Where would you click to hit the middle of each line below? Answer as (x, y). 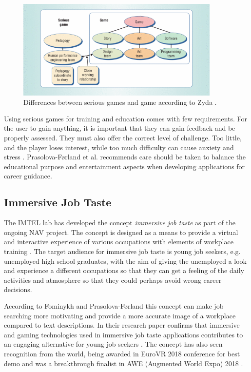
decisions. (18, 289)
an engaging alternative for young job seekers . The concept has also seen (113, 344)
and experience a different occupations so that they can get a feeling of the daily (124, 270)
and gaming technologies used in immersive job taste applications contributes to (124, 334)
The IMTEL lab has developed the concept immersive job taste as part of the (120, 223)
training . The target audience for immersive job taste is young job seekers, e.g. (122, 251)
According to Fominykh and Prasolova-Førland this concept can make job (114, 305)
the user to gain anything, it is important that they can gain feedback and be (120, 128)
